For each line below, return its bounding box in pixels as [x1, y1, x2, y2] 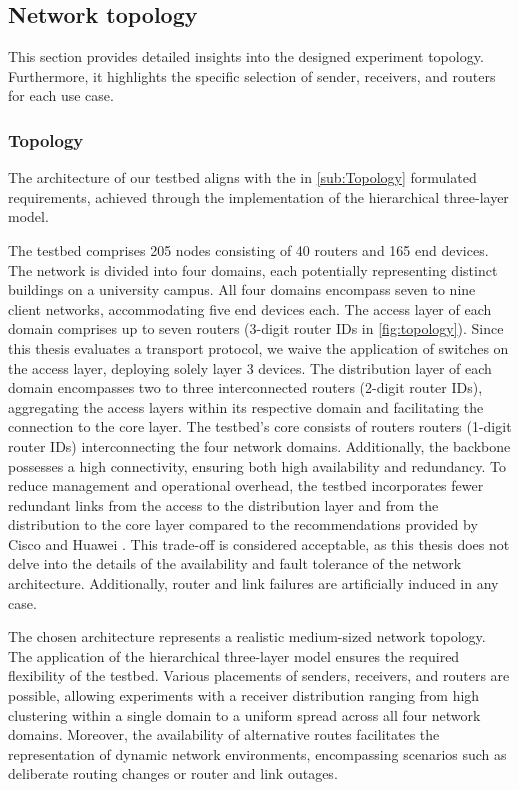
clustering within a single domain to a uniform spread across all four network [8, 704, 481, 725]
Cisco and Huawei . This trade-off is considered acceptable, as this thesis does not [8, 533, 510, 554]
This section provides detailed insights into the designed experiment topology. [8, 46, 484, 67]
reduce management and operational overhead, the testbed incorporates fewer [8, 475, 484, 496]
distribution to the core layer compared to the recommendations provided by [8, 514, 478, 535]
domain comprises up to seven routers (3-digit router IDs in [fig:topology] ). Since [8, 318, 504, 339]
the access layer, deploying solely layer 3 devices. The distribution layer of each [8, 357, 492, 378]
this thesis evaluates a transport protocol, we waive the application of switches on [8, 337, 509, 358]
